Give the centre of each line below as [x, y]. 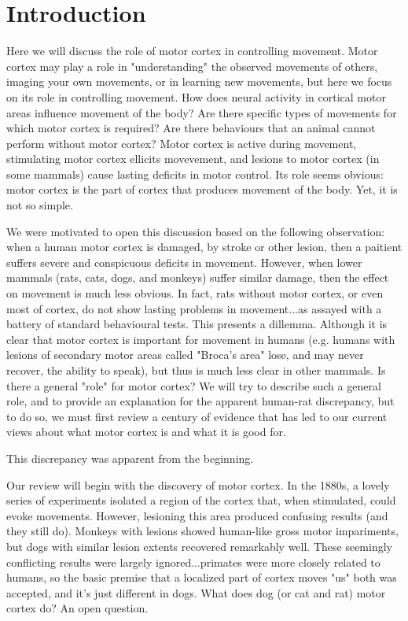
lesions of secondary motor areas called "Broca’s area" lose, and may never [185, 355]
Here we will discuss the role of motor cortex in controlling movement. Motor [192, 51]
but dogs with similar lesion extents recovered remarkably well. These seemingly [199, 546]
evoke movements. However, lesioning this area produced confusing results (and [197, 515]
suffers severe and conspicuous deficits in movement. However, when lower [184, 262]
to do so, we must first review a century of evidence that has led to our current [197, 416]
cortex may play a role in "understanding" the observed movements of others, [192, 66]
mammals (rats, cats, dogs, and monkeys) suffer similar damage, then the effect [198, 277]
